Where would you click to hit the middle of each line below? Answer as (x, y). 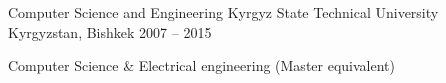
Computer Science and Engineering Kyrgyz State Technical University (223, 12)
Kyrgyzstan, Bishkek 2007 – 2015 (110, 31)
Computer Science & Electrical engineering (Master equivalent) (201, 65)
